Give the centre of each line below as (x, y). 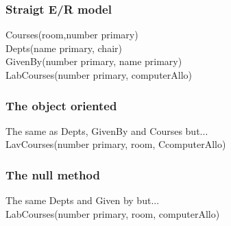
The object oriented (61, 105)
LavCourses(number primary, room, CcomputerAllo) (116, 144)
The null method (53, 174)
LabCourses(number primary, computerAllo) (99, 75)
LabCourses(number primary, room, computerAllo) (113, 213)
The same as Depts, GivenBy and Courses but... (107, 130)
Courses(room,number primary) (72, 35)
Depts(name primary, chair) (64, 48)
